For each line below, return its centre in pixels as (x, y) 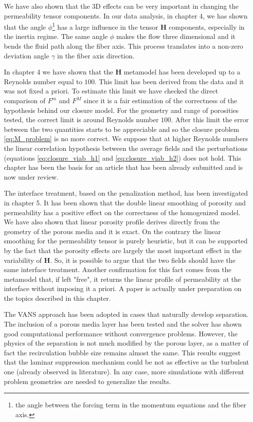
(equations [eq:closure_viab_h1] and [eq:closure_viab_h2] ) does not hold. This (123, 157)
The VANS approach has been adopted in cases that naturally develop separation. (126, 314)
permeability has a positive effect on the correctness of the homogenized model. (122, 212)
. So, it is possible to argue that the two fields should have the (143, 260)
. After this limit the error (210, 119)
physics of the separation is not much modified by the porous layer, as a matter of (126, 343)
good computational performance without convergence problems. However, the (121, 333)
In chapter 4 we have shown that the (59, 72)
